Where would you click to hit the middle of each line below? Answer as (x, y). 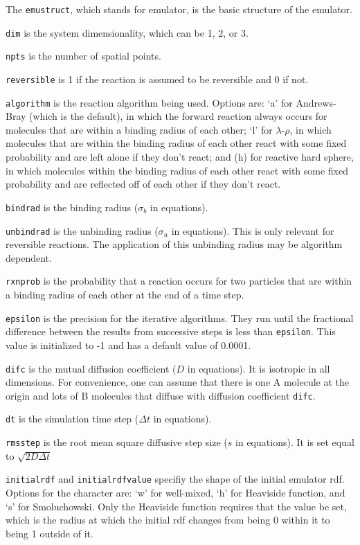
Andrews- (316, 102)
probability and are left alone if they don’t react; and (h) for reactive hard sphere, (180, 157)
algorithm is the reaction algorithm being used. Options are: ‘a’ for (149, 102)
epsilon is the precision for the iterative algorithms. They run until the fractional (180, 318)
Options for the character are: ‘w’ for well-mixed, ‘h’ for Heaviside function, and (175, 492)
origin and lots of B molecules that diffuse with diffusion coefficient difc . (161, 395)
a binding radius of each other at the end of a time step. (125, 294)
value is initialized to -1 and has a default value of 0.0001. (128, 345)
